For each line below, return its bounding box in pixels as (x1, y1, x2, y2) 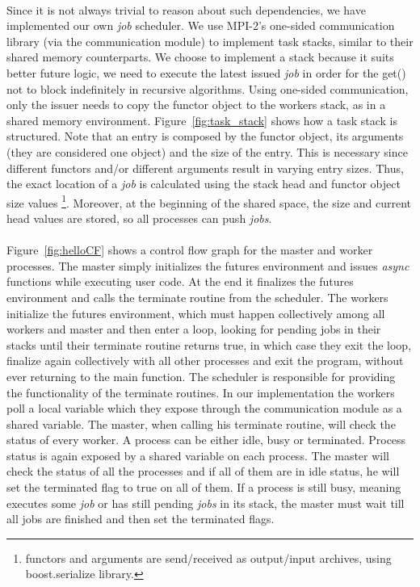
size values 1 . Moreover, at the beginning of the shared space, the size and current (6, 191, 412, 211)
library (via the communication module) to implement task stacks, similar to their (6, 32, 414, 49)
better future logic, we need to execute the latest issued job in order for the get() (6, 64, 406, 81)
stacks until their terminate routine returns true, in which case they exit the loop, (6, 336, 412, 353)
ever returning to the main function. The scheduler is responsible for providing (6, 367, 396, 384)
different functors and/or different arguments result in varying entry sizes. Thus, (6, 159, 404, 176)
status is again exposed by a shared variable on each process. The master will (6, 447, 389, 463)
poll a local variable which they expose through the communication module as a (6, 400, 402, 417)
